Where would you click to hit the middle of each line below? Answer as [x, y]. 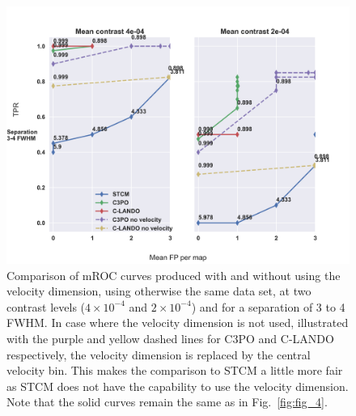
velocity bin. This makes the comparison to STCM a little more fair [175, 370]
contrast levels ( [46, 306]
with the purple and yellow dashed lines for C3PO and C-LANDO [170, 338]
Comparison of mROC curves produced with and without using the [174, 275]
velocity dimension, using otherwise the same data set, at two [159, 291]
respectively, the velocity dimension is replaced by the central [159, 354]
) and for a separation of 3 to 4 [268, 306]
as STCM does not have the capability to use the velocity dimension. [178, 386]
